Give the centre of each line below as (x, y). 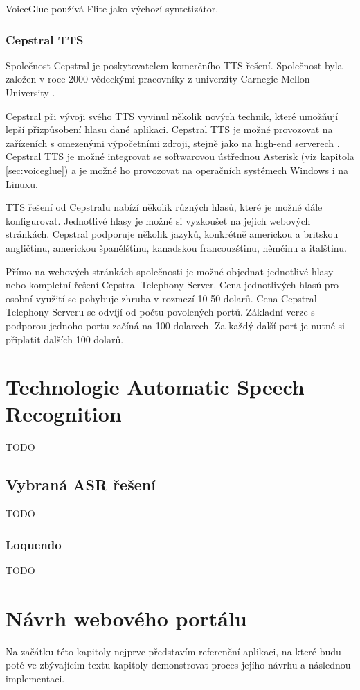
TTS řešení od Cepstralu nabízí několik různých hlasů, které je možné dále (164, 207)
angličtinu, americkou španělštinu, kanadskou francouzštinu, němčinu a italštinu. (176, 247)
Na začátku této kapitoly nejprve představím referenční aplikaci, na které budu (173, 651)
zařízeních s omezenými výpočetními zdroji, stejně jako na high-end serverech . (173, 143)
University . (30, 92)
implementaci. (35, 678)
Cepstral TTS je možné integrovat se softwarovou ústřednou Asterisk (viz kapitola (180, 156)
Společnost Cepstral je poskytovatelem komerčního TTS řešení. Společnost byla (174, 65)
